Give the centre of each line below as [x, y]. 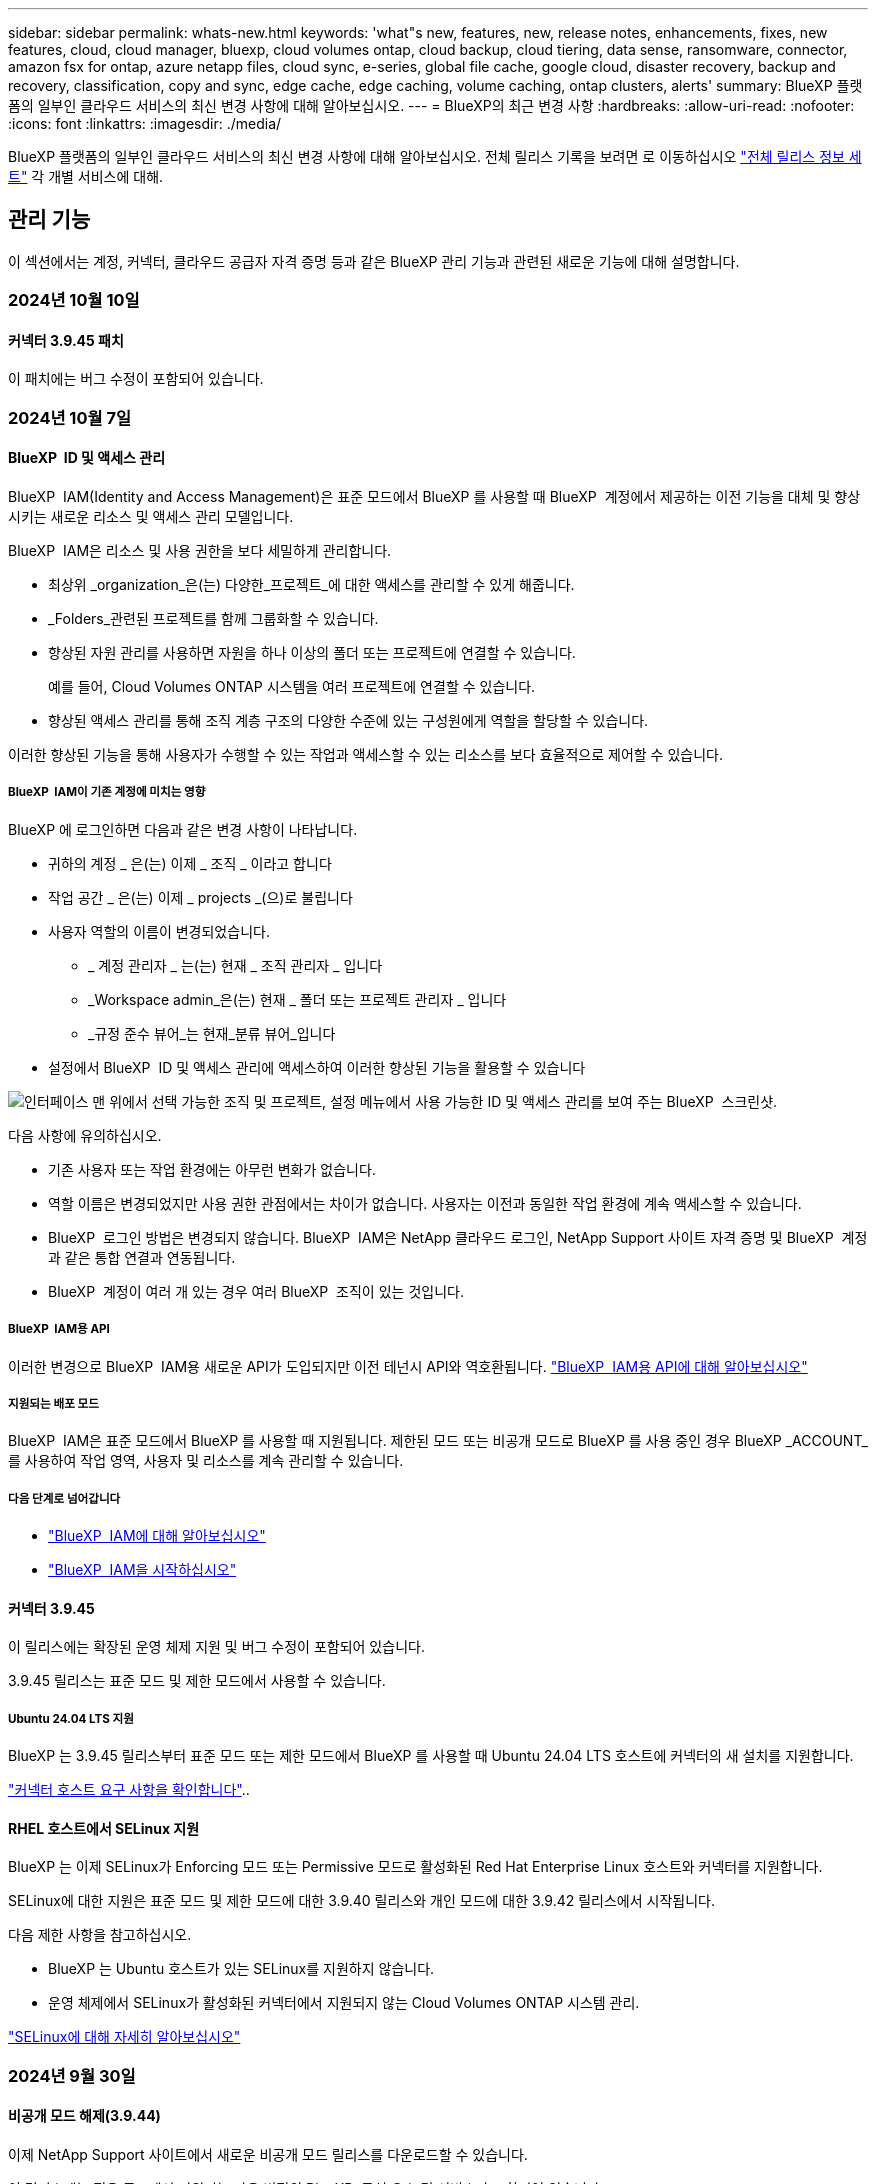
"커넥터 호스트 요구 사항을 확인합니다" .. [129, 1790]
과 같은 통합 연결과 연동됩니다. [142, 1257]
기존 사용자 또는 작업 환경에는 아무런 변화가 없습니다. [212, 1169]
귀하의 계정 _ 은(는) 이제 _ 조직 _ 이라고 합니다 [190, 863]
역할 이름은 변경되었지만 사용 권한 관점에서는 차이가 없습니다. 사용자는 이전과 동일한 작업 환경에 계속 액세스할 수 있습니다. [425, 1203]
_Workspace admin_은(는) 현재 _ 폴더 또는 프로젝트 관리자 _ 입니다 [297, 999]
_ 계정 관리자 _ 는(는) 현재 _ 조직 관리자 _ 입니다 [235, 965]
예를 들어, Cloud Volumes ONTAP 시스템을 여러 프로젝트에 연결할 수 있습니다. [292, 687]
